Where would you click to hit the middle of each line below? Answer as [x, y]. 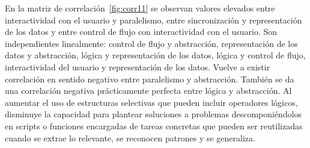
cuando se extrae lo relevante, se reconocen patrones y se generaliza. [130, 137]
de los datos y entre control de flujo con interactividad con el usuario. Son [141, 32]
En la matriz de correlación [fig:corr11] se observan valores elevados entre [140, 8]
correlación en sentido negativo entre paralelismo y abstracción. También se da [150, 79]
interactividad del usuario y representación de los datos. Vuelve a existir [138, 66]
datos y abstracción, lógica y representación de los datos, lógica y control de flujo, [155, 55]
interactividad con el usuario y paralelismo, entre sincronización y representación [153, 20]
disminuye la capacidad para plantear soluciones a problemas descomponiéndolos [153, 114]
